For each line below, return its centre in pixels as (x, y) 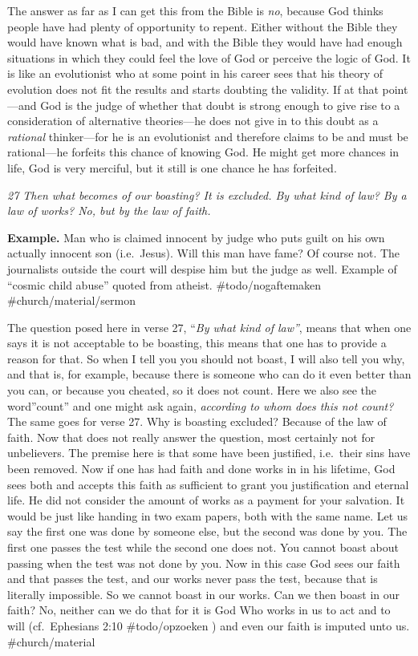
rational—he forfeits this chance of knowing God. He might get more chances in (203, 152)
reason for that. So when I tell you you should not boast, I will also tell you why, (206, 358)
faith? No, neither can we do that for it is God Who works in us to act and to (199, 610)
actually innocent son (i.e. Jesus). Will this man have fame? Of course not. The (204, 253)
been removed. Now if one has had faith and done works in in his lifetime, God (201, 469)
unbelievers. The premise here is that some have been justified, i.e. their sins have (209, 453)
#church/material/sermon (72, 300)
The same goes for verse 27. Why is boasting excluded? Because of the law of (197, 421)
